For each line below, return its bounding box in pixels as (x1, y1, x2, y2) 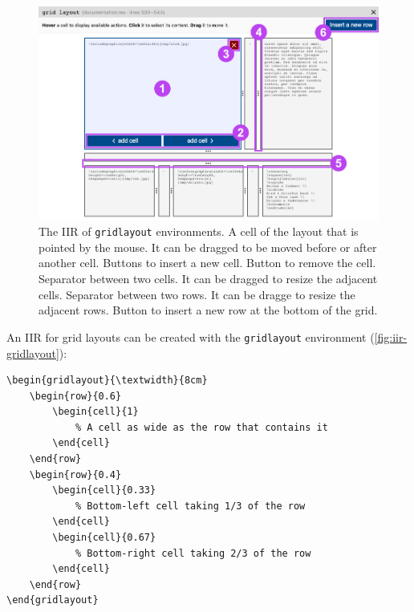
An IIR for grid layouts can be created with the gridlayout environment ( (6, 328, 375, 345)
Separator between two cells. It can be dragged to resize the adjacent (39, 270, 378, 287)
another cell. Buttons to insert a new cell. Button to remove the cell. (39, 254, 376, 271)
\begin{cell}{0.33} (52, 484, 156, 496)
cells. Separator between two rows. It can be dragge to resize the (39, 286, 355, 302)
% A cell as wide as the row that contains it (75, 421, 328, 433)
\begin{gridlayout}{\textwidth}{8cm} (6, 375, 208, 387)
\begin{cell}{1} (52, 406, 139, 418)
